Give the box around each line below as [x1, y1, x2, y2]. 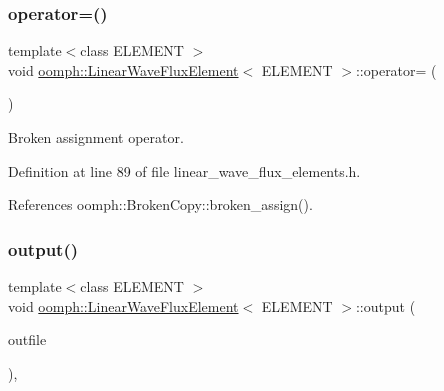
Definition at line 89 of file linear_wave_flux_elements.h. [8, 160, 361, 181]
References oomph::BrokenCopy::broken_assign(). [8, 194, 313, 215]
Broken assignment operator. [8, 127, 184, 147]
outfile [8, 329, 47, 350]
